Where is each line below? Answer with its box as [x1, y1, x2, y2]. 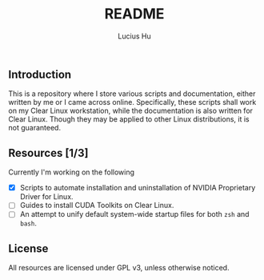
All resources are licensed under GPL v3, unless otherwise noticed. [8, 263, 230, 273]
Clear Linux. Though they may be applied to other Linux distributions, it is [8, 114, 250, 124]
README [104, 5, 165, 23]
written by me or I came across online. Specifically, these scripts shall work [8, 98, 257, 107]
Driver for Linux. [19, 192, 74, 202]
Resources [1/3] [8, 146, 89, 160]
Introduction [8, 67, 72, 81]
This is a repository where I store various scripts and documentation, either [8, 89, 256, 98]
